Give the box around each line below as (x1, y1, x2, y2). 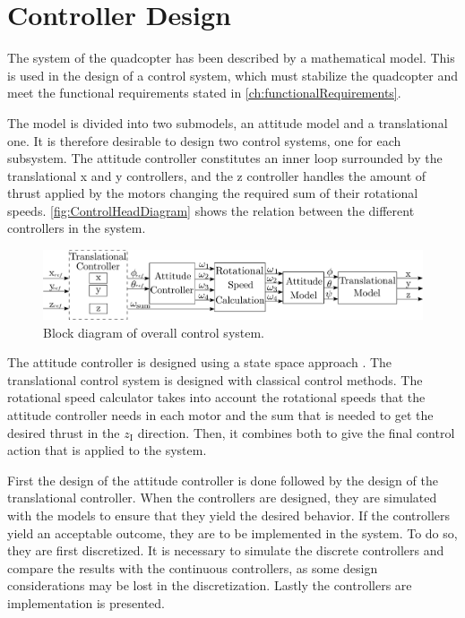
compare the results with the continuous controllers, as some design (7, 558, 378, 577)
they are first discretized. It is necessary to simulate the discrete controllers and (7, 541, 444, 560)
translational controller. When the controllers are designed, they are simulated (7, 488, 437, 507)
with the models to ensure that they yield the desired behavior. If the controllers (7, 505, 451, 524)
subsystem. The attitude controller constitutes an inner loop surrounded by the (7, 149, 443, 167)
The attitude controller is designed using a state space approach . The (7, 353, 392, 372)
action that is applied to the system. (7, 441, 207, 459)
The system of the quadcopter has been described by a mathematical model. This (7, 48, 455, 67)
